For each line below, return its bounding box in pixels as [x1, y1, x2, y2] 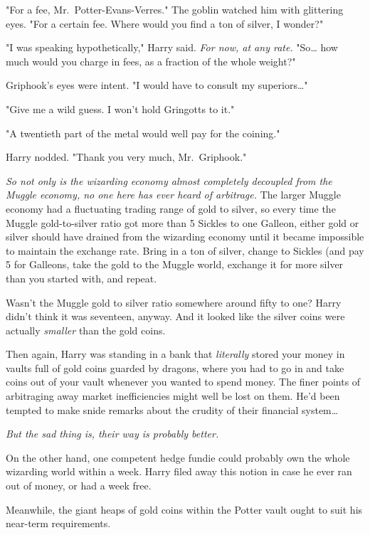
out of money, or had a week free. [6, 478, 152, 493]
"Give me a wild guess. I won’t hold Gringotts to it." [6, 101, 235, 116]
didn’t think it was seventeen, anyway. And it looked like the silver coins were [6, 309, 345, 324]
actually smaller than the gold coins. [6, 322, 166, 337]
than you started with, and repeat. [6, 270, 157, 285]
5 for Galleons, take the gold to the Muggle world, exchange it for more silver [6, 257, 344, 272]
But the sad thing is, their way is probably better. [6, 426, 219, 441]
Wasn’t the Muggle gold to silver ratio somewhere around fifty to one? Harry [6, 295, 342, 309]
